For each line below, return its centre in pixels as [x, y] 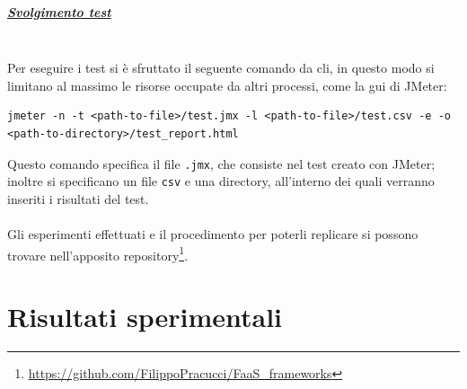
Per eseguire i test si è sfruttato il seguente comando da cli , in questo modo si [221, 68]
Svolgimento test [59, 11]
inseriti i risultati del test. [78, 198]
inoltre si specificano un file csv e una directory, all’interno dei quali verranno [221, 181]
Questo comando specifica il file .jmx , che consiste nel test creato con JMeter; [221, 163]
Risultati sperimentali [145, 317]
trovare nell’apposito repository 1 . [98, 253]
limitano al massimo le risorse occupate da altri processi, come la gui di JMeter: [227, 85]
